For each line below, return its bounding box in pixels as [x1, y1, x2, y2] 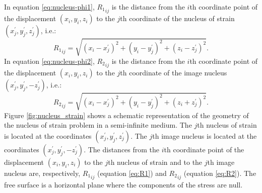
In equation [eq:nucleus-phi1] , [4, 2, 95, 12]
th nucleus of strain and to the [108, 156, 203, 167]
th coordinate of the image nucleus [120, 67, 227, 78]
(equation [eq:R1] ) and [97, 167, 167, 178]
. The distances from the [84, 144, 160, 154]
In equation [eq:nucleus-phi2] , [4, 55, 95, 66]
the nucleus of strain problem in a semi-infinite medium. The [4, 120, 192, 130]
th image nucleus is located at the [152, 130, 257, 141]
